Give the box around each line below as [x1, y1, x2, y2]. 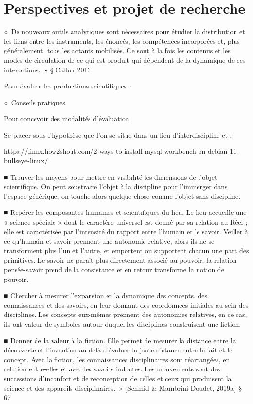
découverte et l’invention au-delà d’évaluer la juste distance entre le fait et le [4, 345, 233, 355]
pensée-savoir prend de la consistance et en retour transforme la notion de [4, 264, 224, 274]
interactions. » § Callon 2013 [4, 64, 91, 74]
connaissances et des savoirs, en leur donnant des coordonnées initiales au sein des [4, 299, 249, 310]
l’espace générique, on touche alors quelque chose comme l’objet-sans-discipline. [4, 191, 241, 201]
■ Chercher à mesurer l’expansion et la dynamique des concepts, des [4, 290, 208, 300]
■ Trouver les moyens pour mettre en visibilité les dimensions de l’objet [4, 172, 217, 182]
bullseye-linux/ [4, 156, 48, 166]
